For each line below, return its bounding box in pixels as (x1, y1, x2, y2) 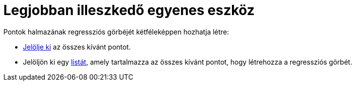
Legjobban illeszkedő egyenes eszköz (3, 2, 255, 18)
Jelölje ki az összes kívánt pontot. (23, 42, 131, 51)
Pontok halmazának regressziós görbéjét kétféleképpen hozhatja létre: (3, 27, 229, 36)
